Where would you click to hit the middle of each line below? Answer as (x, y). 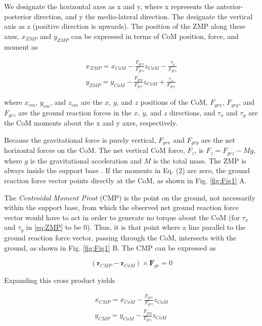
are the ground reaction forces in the (75, 112)
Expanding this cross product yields (60, 280)
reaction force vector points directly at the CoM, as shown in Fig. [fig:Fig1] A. (125, 180)
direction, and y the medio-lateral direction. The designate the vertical (143, 16)
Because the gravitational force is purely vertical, (80, 139)
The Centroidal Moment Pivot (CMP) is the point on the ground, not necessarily (130, 197)
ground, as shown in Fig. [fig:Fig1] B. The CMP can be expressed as (110, 247)
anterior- (230, 6)
